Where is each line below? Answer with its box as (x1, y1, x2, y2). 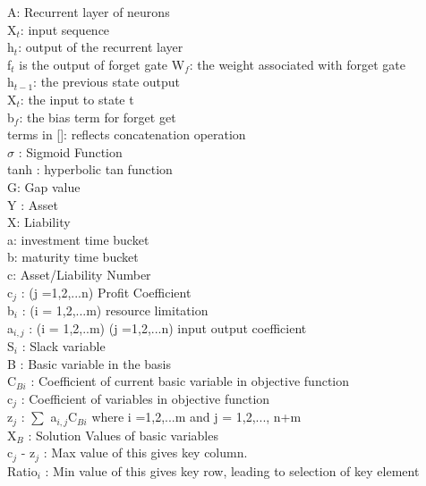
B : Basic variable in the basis (7, 354, 172, 373)
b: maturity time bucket (7, 247, 139, 266)
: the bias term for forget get (19, 107, 176, 126)
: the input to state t (20, 89, 134, 108)
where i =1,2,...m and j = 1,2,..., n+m (91, 407, 302, 426)
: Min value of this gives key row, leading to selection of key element (45, 461, 420, 480)
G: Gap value (7, 177, 81, 196)
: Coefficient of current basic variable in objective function (30, 372, 350, 390)
